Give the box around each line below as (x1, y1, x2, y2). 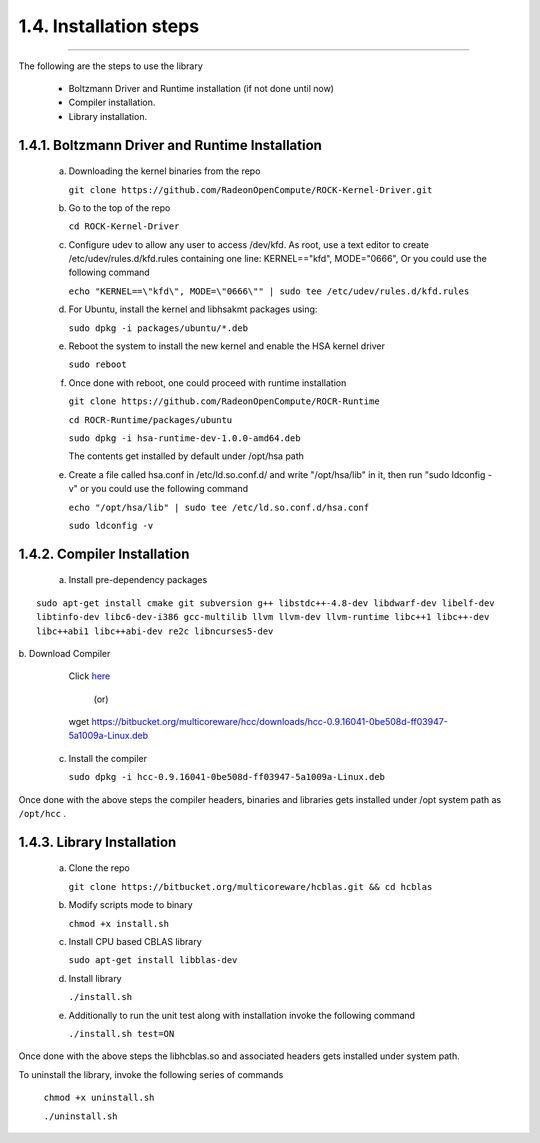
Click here (68, 670, 111, 682)
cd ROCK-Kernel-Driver (68, 221, 180, 232)
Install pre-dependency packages (68, 574, 208, 586)
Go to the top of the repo (68, 201, 171, 214)
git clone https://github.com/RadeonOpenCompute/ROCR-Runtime (68, 396, 380, 407)
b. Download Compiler (18, 647, 111, 659)
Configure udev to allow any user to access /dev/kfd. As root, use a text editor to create (68, 238, 430, 250)
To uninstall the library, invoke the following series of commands (18, 1068, 284, 1080)
